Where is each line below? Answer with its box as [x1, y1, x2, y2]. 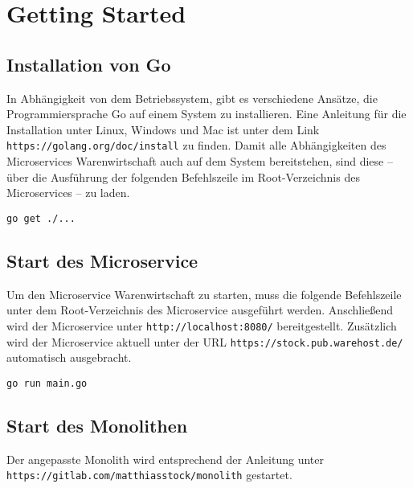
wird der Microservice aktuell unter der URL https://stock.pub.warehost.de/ [6, 333, 403, 350]
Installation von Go [6, 51, 171, 76]
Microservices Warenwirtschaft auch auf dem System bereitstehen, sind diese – [6, 153, 393, 170]
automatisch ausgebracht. [6, 349, 132, 366]
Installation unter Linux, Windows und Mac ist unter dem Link [6, 121, 320, 137]
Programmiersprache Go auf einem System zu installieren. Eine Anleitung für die [6, 105, 407, 122]
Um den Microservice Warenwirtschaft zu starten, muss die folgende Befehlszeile [6, 285, 402, 302]
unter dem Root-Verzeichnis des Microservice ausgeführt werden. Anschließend [6, 301, 394, 318]
